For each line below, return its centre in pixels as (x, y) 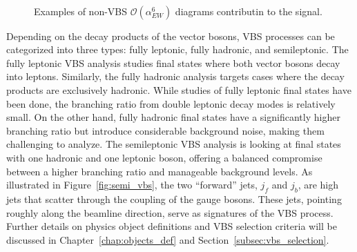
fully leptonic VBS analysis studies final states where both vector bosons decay (173, 62)
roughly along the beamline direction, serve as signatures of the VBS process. (170, 212)
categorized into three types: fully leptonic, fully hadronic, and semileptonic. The (177, 49)
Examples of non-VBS (81, 11)
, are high (318, 185)
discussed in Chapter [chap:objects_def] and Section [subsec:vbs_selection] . (168, 239)
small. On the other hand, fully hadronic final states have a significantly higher (173, 117)
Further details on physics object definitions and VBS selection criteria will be (172, 226)
